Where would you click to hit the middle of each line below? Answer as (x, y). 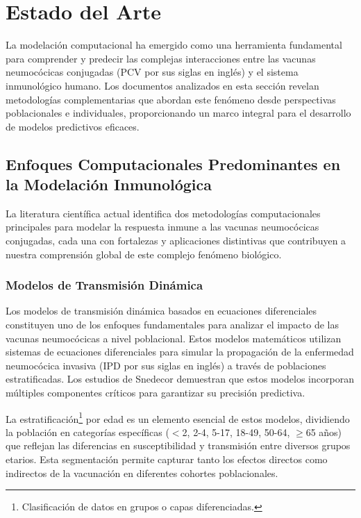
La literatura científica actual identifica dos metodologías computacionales (163, 213)
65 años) (324, 432)
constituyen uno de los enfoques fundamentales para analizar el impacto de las (172, 325)
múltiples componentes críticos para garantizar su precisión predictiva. (156, 393)
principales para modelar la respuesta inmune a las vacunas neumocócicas (162, 227)
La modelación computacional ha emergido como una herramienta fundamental (174, 45)
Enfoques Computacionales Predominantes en (173, 164)
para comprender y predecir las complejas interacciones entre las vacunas (161, 58)
